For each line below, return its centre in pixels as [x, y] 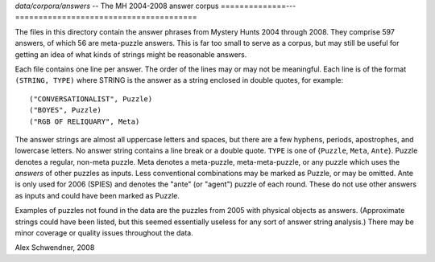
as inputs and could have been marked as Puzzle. [97, 195]
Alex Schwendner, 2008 [55, 248]
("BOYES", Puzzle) [66, 110]
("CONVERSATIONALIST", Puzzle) [91, 99]
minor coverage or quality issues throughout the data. [104, 233]
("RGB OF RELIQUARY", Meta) [85, 121]
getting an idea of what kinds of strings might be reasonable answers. [131, 54]
